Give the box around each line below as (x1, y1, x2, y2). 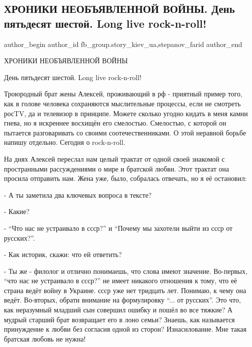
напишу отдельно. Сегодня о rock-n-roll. (4, 137, 125, 147)
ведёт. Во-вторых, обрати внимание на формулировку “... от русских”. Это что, (4, 295, 241, 305)
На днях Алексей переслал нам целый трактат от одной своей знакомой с (4, 153, 225, 164)
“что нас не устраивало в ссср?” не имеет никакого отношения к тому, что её (4, 275, 237, 286)
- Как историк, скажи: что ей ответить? (4, 249, 122, 260)
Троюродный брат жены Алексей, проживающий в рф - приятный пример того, (4, 88, 243, 99)
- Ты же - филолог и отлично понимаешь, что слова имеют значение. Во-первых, (4, 265, 248, 276)
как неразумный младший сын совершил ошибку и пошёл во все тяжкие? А (4, 304, 233, 315)
